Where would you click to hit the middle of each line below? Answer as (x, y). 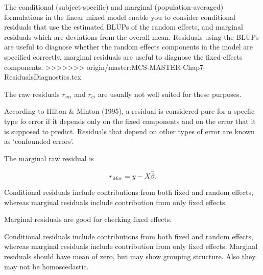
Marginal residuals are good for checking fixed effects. (88, 219)
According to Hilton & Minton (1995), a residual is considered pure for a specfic (129, 111)
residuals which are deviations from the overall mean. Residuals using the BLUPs (131, 36)
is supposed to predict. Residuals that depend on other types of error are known (129, 131)
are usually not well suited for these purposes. (170, 94)
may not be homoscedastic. (46, 266)
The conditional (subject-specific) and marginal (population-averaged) (114, 7)
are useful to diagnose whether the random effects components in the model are (128, 47)
